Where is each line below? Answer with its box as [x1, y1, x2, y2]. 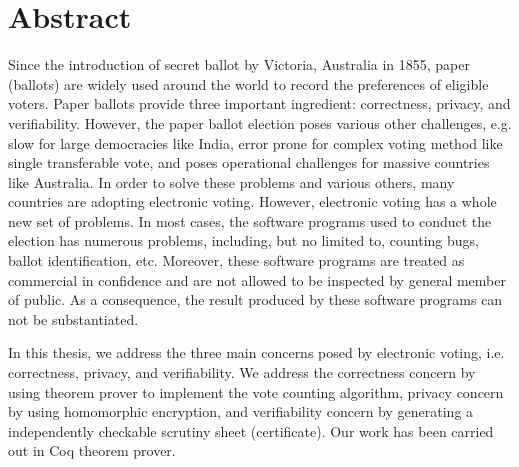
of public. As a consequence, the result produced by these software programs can [8, 289, 503, 310]
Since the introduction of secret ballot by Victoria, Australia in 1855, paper [8, 54, 470, 75]
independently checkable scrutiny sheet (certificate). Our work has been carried [8, 420, 494, 441]
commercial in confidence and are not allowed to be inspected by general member [8, 269, 506, 290]
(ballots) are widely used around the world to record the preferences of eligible [8, 73, 489, 94]
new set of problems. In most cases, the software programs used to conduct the [8, 210, 492, 231]
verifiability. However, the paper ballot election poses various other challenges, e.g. [8, 112, 512, 133]
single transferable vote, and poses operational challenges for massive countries [8, 152, 490, 173]
